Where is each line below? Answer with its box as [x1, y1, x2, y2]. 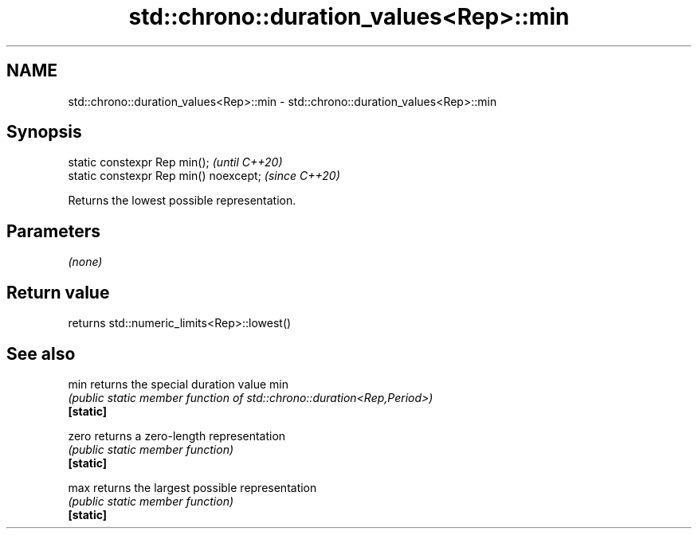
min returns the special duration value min [68, 377, 288, 391]
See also [6, 343, 76, 364]
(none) [68, 255, 103, 269]
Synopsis [6, 122, 82, 143]
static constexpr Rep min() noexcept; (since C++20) [68, 169, 340, 183]
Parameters [6, 221, 100, 241]
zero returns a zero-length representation [68, 428, 286, 443]
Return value [6, 282, 110, 303]
